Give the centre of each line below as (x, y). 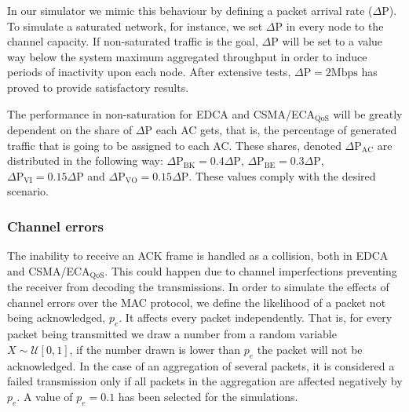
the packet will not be (310, 349)
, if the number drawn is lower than (155, 349)
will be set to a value (332, 41)
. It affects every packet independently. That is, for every (256, 317)
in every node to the (335, 26)
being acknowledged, (57, 317)
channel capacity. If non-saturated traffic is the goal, (133, 41)
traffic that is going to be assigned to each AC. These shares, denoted (174, 145)
